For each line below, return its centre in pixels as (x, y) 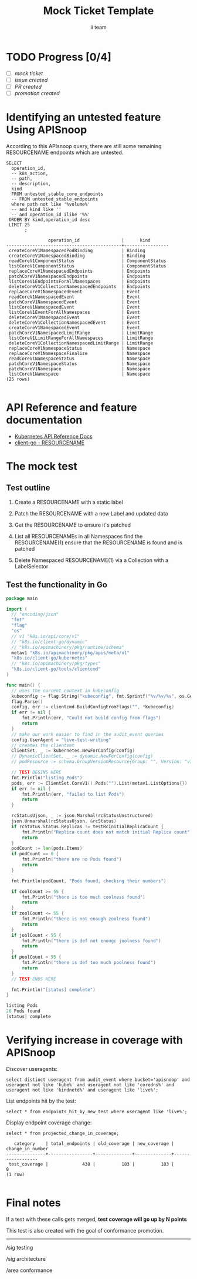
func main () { (23, 685)
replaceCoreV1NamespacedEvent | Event (74, 292)
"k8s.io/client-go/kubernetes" (50, 658)
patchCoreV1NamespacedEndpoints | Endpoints (79, 276)
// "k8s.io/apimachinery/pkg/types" (56, 664)
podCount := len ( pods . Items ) (47, 848)
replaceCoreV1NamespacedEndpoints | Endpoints (79, 271)
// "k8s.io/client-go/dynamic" (50, 642)
